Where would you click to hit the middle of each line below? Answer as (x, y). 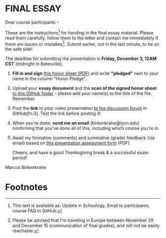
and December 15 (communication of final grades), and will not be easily (86, 226)
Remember (23, 99)
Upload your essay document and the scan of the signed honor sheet (84, 88)
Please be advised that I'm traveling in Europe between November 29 (83, 220)
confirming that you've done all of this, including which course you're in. (86, 128)
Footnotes (26, 187)
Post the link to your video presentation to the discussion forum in (80, 108)
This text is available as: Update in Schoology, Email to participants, (81, 205)
